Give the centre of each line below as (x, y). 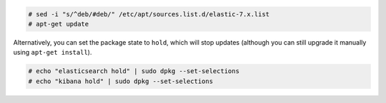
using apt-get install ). (53, 53)
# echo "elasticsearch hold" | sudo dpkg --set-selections (134, 71)
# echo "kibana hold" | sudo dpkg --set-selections (121, 81)
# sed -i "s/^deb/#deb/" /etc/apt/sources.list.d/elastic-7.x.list (149, 14)
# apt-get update (59, 24)
